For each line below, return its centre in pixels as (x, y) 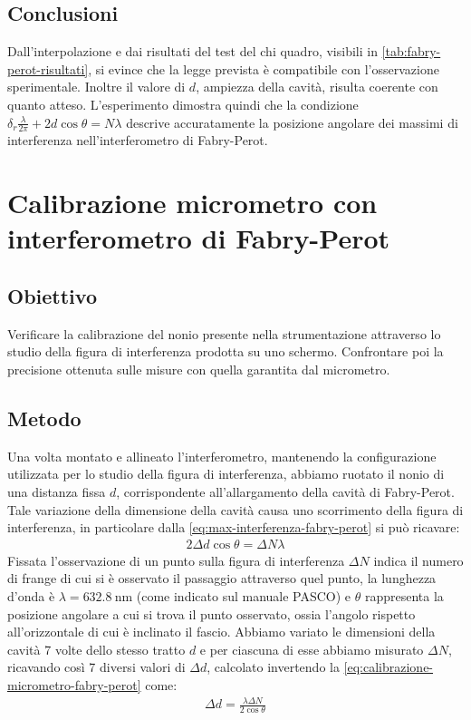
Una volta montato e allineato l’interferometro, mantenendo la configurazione (222, 456)
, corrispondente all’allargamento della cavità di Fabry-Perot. (285, 491)
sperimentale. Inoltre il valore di (96, 87)
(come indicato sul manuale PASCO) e (244, 595)
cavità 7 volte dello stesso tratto (96, 649)
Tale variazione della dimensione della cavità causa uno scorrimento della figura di (235, 509)
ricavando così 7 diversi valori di (96, 667)
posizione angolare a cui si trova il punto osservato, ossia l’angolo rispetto (211, 613)
